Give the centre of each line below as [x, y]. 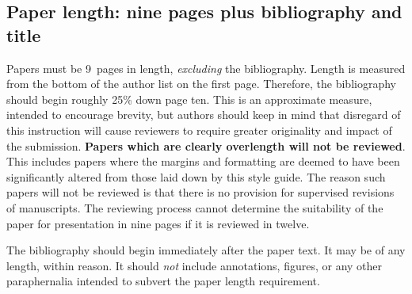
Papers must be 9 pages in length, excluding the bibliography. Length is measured [206, 68]
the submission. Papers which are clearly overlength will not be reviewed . [206, 145]
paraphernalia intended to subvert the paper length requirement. [163, 281]
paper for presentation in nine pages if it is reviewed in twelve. [158, 223]
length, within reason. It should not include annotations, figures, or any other [195, 265]
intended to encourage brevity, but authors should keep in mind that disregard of [204, 115]
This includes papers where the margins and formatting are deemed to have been [203, 161]
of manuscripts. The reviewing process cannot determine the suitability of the [195, 207]
